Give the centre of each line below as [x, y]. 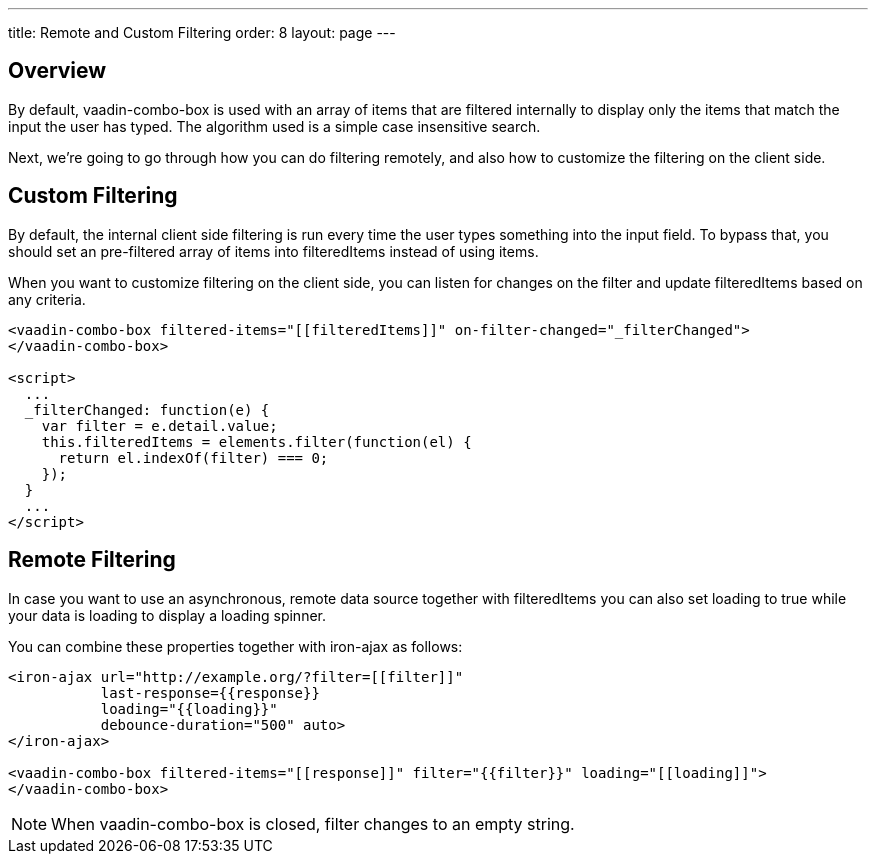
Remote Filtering [92, 560]
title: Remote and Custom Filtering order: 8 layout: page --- [202, 32]
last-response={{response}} [210, 692]
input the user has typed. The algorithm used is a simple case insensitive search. [274, 126]
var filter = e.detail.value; [159, 425]
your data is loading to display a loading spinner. [167, 615]
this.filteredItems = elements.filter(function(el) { [256, 441]
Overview [57, 71]
